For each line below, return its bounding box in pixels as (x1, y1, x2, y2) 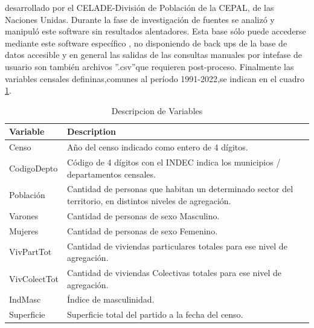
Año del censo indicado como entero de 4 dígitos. (67, 141, 248, 153)
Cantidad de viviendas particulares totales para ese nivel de (67, 239, 287, 252)
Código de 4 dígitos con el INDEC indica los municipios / (67, 156, 281, 169)
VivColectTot (9, 272, 59, 285)
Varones (9, 209, 39, 222)
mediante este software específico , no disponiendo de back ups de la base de (5, 36, 287, 49)
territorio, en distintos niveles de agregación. (67, 195, 231, 207)
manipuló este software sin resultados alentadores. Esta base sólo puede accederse (5, 25, 306, 37)
